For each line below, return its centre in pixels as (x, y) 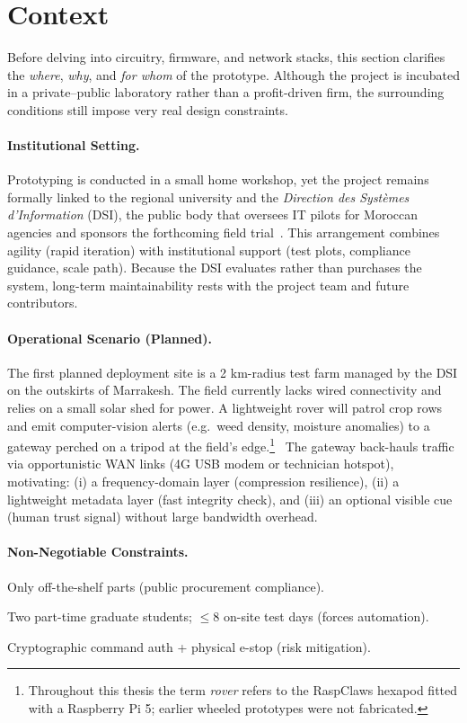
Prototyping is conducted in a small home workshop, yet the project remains (218, 179)
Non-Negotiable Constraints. (98, 552)
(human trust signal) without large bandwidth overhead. (163, 517)
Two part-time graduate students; (100, 616)
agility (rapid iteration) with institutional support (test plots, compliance (209, 250)
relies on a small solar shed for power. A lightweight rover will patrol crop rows (225, 408)
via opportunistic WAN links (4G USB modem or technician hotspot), (201, 464)
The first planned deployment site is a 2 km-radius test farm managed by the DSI (233, 372)
